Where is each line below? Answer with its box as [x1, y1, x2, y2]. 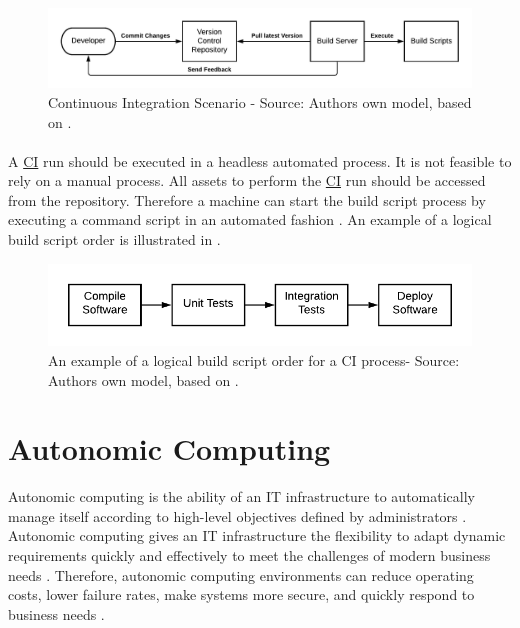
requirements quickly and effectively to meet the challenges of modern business [8, 545, 491, 566]
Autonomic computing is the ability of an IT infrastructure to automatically [8, 486, 475, 507]
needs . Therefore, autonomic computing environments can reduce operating [8, 564, 474, 585]
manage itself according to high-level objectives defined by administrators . [8, 505, 467, 526]
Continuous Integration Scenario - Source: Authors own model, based [48, 91, 472, 112]
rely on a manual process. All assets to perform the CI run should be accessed [8, 170, 486, 191]
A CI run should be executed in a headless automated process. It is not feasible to [8, 150, 512, 171]
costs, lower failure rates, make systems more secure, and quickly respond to [8, 584, 475, 605]
